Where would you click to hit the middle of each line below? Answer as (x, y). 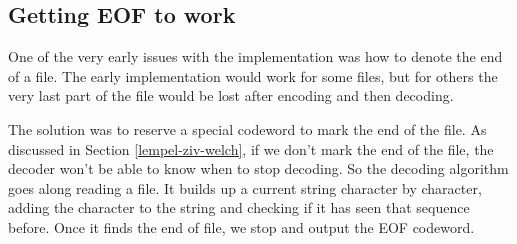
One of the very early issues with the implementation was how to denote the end (255, 56)
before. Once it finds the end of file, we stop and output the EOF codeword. (241, 226)
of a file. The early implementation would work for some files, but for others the (253, 75)
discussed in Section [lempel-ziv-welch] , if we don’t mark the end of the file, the (251, 148)
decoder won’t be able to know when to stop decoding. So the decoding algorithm (258, 168)
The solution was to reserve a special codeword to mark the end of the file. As (247, 128)
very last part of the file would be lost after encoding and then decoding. (231, 95)
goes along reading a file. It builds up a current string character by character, (245, 187)
